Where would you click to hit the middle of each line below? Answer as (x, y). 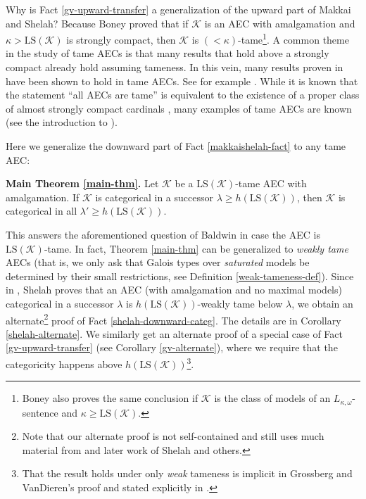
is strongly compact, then (121, 39)
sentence (40, 412)
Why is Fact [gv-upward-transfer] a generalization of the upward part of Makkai (178, 9)
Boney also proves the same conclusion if (110, 398)
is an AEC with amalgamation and (280, 23)
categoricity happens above (64, 364)
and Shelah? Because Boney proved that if (97, 23)
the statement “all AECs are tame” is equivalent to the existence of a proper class (183, 95)
